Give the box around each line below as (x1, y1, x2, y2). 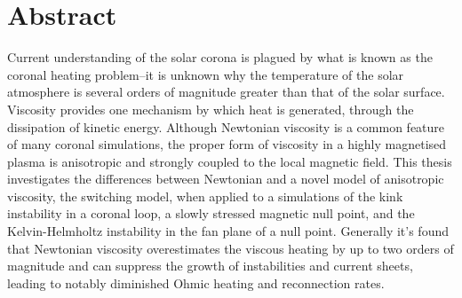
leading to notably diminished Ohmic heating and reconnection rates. (7, 273, 385, 292)
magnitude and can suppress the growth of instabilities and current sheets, (7, 256, 413, 275)
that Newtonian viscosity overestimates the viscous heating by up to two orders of (7, 239, 454, 257)
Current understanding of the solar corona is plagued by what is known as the (7, 48, 433, 67)
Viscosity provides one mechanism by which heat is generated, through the (7, 99, 414, 118)
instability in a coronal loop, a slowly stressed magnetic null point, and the (7, 204, 415, 223)
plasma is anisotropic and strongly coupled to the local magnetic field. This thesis (7, 152, 452, 170)
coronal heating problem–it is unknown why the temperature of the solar (7, 65, 404, 83)
